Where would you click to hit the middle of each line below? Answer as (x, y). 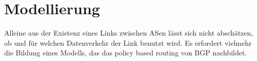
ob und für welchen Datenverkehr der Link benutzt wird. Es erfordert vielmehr (128, 42)
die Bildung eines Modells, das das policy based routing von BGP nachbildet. (126, 53)
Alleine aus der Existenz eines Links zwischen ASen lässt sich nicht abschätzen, (129, 33)
